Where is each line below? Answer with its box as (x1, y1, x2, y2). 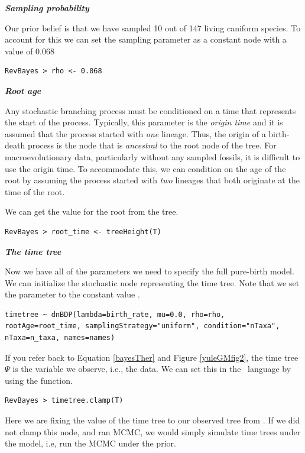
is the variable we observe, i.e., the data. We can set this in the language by (12, 363, 291, 375)
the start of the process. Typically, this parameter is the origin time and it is (5, 116, 283, 128)
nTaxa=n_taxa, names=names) (5, 334, 115, 342)
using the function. (5, 374, 73, 386)
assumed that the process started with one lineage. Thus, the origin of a (5, 127, 266, 140)
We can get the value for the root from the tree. (5, 205, 179, 218)
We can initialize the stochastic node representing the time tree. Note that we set (5, 276, 300, 289)
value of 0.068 (5, 44, 54, 57)
